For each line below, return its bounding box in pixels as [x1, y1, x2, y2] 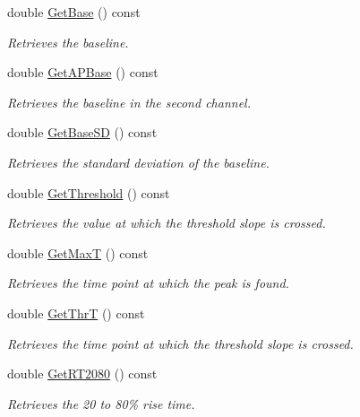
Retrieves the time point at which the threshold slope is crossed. [7, 334, 354, 352]
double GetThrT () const [7, 303, 145, 322]
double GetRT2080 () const [7, 364, 158, 383]
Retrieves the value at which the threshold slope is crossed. [7, 213, 326, 232]
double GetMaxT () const [7, 243, 149, 262]
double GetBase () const [7, 3, 141, 21]
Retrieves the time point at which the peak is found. [7, 274, 289, 292]
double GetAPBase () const [7, 63, 159, 82]
